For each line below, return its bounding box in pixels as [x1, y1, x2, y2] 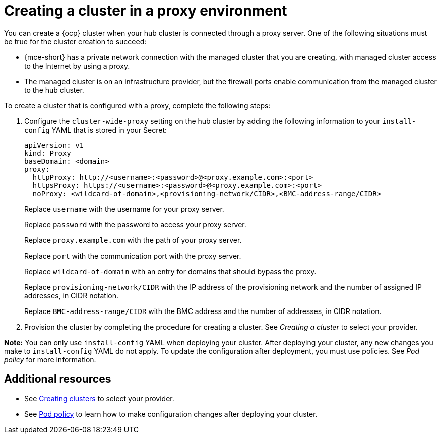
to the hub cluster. [24, 85, 84, 94]
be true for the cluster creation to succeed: [4, 37, 147, 46]
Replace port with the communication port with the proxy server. [24, 251, 241, 260]
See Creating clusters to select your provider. [24, 394, 174, 403]
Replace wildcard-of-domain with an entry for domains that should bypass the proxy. [24, 267, 317, 276]
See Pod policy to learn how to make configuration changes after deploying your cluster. [24, 409, 318, 418]
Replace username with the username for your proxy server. [24, 204, 224, 213]
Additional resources [4, 372, 111, 386]
